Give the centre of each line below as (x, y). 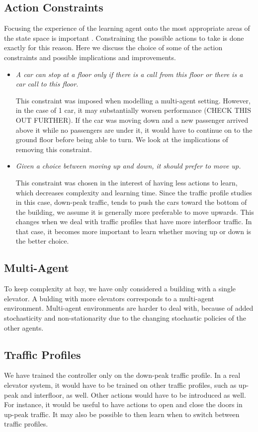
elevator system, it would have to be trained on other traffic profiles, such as (120, 385)
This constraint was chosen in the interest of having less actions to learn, (127, 182)
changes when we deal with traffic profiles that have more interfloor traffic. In (134, 221)
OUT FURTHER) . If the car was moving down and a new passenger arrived (132, 120)
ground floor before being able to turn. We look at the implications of (122, 139)
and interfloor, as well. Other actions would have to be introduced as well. (133, 394)
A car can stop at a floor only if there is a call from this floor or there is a (129, 74)
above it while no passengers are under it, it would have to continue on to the (134, 130)
